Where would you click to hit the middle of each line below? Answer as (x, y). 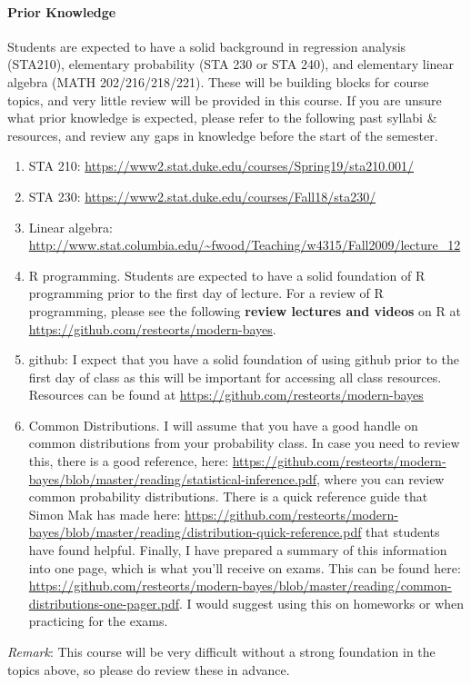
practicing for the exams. (98, 621)
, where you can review (381, 478)
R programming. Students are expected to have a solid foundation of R (227, 275)
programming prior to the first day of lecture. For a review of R (206, 293)
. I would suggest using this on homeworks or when (321, 603)
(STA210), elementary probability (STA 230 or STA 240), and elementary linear (231, 64)
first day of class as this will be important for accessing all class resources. (235, 377)
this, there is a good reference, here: (129, 461)
